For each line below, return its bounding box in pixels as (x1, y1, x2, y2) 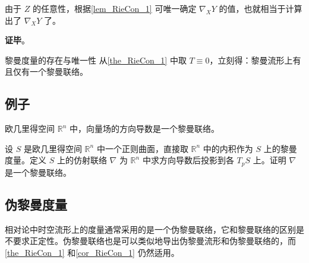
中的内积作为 (203, 142, 253, 154)
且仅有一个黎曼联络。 (5, 65, 88, 78)
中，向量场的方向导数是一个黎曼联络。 (69, 122, 219, 135)
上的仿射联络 (56, 154, 107, 166)
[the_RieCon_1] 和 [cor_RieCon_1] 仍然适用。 (5, 246, 179, 258)
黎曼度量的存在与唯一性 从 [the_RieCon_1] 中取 (5, 53, 187, 66)
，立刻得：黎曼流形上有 (209, 53, 301, 66)
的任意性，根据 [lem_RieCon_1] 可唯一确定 (32, 2, 197, 14)
